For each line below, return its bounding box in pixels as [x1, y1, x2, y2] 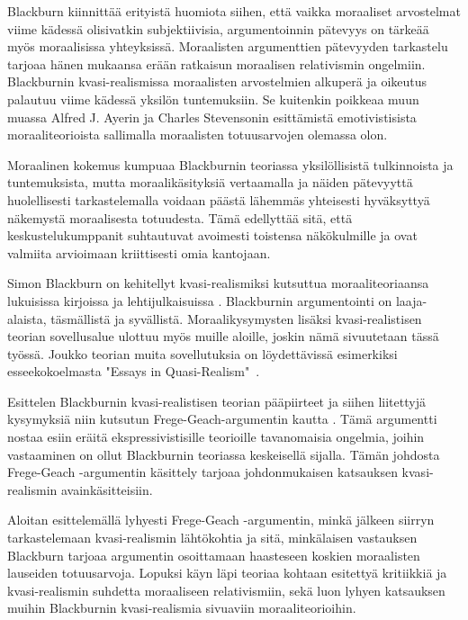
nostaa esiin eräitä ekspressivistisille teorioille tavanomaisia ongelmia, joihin [7, 427, 425, 446]
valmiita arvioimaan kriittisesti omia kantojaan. [7, 243, 271, 262]
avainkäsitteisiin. [61, 480, 153, 499]
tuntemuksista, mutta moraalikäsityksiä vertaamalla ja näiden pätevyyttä [7, 173, 413, 192]
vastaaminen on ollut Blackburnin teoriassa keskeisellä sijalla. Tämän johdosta [7, 445, 440, 463]
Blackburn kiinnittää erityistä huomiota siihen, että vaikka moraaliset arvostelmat [7, 2, 461, 20]
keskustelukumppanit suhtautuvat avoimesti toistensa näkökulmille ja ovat [7, 226, 418, 245]
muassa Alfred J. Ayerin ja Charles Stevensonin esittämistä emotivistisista [7, 107, 417, 126]
